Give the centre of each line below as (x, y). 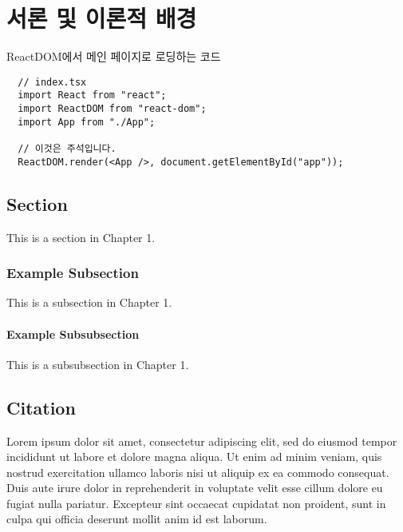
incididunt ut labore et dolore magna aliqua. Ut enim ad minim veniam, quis (194, 457)
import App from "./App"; (87, 122)
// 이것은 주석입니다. (67, 149)
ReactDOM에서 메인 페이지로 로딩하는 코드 (114, 56)
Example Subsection (73, 273)
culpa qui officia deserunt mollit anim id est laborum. (137, 519)
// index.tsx (52, 82)
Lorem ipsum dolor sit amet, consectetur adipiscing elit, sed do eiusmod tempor (202, 441)
